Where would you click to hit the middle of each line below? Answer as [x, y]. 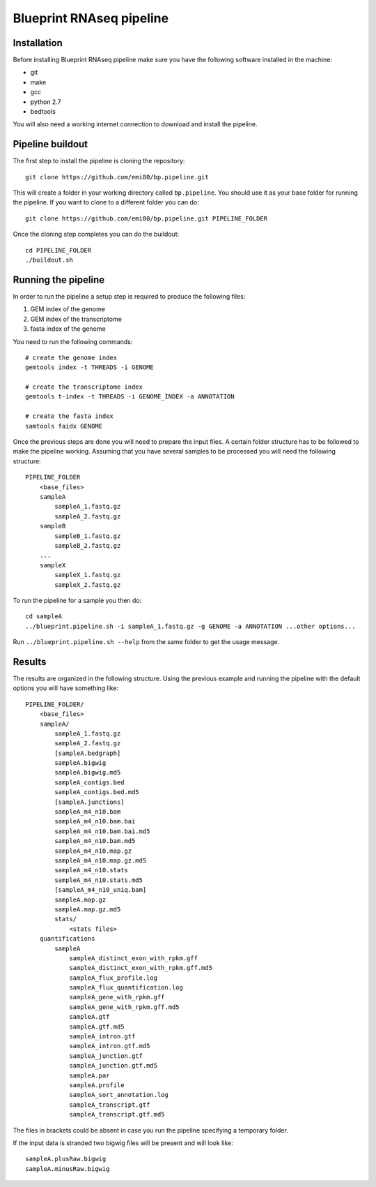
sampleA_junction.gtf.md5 [113, 1066]
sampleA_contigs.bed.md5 [97, 792]
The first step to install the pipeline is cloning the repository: [99, 161]
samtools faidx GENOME [64, 426]
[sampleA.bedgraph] [88, 753]
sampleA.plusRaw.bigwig [66, 1159]
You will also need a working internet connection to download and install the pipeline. [135, 124]
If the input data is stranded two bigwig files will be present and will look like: [123, 1143]
